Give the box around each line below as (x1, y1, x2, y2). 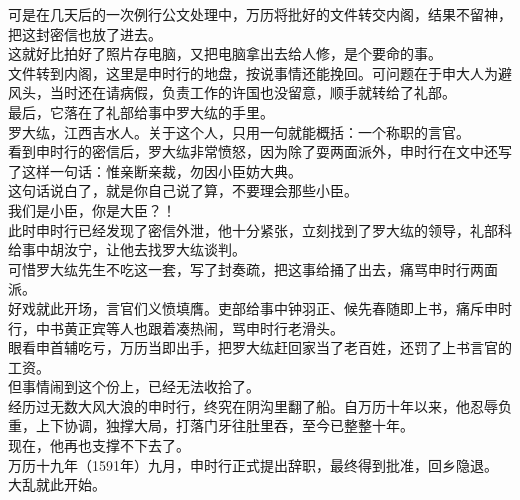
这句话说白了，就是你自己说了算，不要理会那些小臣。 (8, 180, 358, 201)
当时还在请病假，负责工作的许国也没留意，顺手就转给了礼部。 (49, 82, 456, 103)
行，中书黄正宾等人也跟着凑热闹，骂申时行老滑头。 (8, 317, 344, 338)
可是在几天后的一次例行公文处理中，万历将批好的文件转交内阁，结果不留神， (8, 4, 512, 24)
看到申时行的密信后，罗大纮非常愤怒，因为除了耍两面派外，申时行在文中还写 (8, 141, 512, 162)
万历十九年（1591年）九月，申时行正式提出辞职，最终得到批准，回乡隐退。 (8, 454, 498, 475)
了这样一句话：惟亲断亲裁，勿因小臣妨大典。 (8, 160, 302, 181)
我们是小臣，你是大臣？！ (8, 199, 176, 220)
